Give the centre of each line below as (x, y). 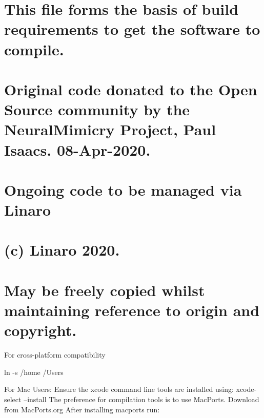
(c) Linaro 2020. (62, 250)
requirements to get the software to (132, 29)
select (13, 399)
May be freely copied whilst (105, 290)
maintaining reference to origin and (132, 310)
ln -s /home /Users (34, 372)
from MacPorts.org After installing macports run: (82, 409)
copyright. (40, 330)
